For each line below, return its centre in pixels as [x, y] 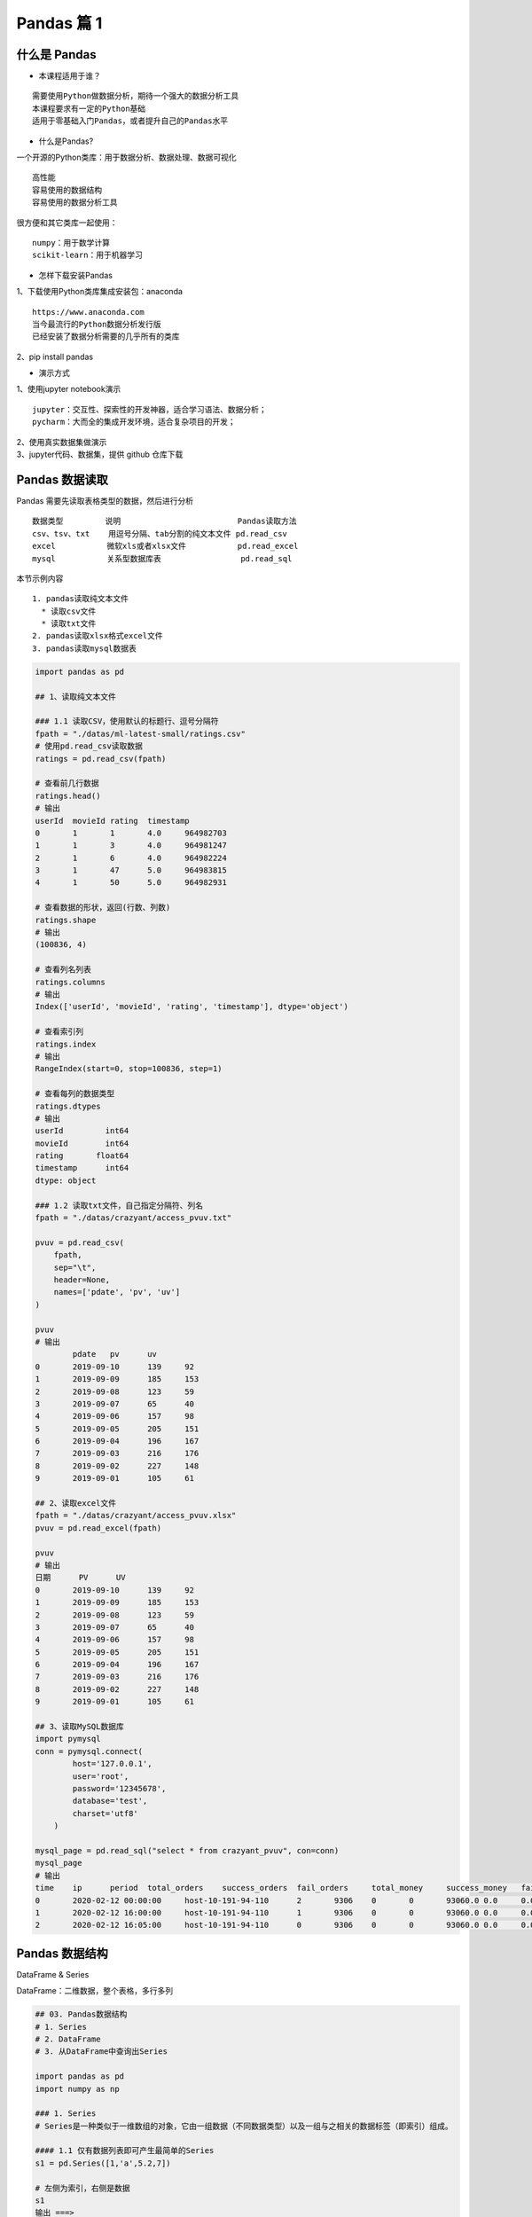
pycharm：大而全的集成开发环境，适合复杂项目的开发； [134, 422]
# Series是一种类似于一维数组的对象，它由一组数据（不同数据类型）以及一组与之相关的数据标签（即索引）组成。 [244, 2126]
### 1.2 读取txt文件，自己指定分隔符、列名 [119, 1205]
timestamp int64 [82, 1168]
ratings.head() [68, 795]
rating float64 [82, 1156]
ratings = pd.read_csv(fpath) [101, 759]
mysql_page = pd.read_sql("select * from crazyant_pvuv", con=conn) [187, 1850]
